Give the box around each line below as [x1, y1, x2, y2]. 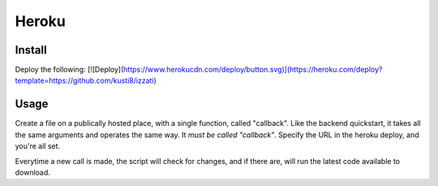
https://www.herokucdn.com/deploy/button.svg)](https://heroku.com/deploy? [122, 65, 383, 75]
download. [15, 167, 50, 177]
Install [15, 43, 48, 57]
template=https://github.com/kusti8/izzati [15, 76, 154, 85]
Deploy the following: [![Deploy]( [15, 65, 124, 75]
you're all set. [15, 141, 61, 151]
